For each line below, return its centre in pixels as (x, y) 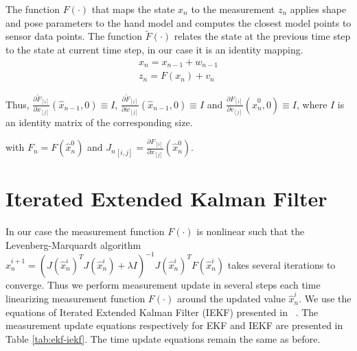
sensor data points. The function (74, 36)
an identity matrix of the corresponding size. (99, 122)
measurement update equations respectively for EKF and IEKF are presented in (174, 325)
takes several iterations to (281, 264)
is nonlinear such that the (251, 231)
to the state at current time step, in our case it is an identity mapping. (154, 49)
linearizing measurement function (76, 299)
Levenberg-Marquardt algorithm (73, 244)
